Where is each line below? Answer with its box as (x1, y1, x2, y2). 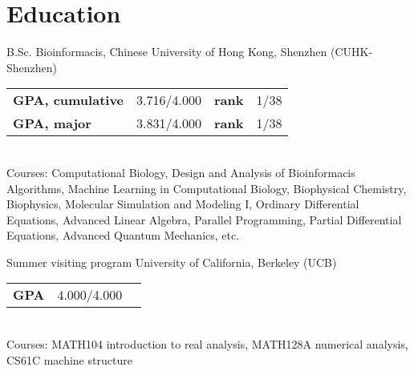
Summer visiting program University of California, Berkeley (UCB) (6, 253, 337, 270)
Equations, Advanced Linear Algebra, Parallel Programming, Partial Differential (6, 211, 402, 228)
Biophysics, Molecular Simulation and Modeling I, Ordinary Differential (6, 196, 359, 212)
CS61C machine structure (6, 351, 132, 368)
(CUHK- (330, 43, 373, 60)
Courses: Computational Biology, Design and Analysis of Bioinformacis (6, 163, 355, 180)
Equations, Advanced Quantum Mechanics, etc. (6, 227, 240, 244)
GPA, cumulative (13, 91, 124, 110)
